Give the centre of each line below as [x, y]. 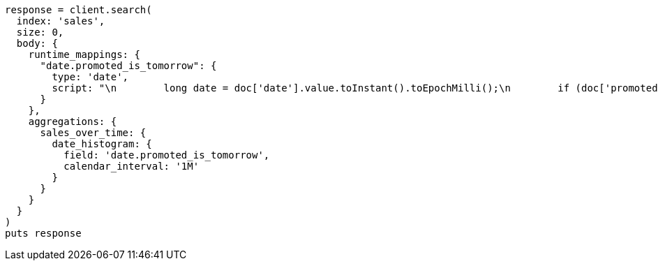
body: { [37, 43]
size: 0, [40, 32]
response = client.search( [78, 10]
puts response [43, 233]
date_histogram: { [102, 144]
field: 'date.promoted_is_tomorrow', [167, 155]
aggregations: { [73, 121]
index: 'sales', [61, 21]
